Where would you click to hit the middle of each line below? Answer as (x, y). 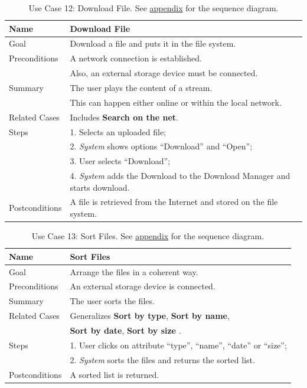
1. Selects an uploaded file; (118, 131)
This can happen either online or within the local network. (176, 102)
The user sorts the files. (112, 301)
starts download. (100, 187)
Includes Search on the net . (124, 117)
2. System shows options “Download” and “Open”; (161, 146)
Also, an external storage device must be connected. (164, 73)
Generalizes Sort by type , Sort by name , (150, 316)
